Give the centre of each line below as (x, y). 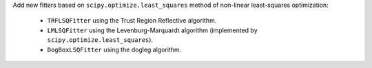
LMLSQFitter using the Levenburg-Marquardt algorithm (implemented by (152, 30)
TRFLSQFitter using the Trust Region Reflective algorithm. (132, 21)
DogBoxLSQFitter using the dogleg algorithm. (114, 49)
